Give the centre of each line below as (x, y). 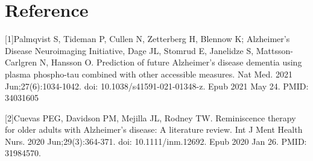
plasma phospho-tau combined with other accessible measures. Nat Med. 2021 (149, 74)
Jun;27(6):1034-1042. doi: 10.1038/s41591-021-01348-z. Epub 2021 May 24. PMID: (157, 86)
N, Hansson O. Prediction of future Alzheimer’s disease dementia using (171, 62)
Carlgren (21, 62)
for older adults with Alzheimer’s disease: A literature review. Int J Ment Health (154, 129)
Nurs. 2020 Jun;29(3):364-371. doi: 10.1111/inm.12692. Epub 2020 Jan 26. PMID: (156, 141)
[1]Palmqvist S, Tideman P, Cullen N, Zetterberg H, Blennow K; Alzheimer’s (147, 39)
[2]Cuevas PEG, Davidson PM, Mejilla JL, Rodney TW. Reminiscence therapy (150, 117)
